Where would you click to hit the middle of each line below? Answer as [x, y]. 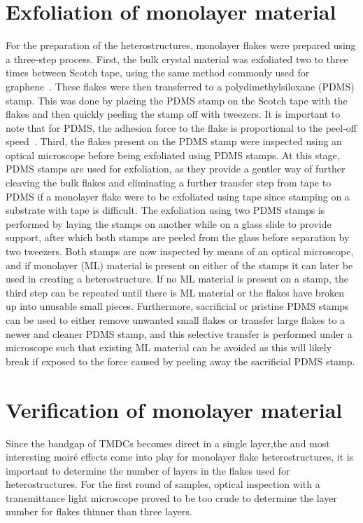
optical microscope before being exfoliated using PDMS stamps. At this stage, [173, 155]
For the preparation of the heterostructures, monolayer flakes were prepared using [181, 45]
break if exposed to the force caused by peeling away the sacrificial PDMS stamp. [180, 361]
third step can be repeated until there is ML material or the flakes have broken [175, 292]
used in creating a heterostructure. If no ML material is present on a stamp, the [177, 279]
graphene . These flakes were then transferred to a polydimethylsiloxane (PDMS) [180, 86]
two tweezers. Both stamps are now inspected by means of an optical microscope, [180, 251]
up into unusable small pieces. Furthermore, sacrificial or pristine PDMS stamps [177, 306]
